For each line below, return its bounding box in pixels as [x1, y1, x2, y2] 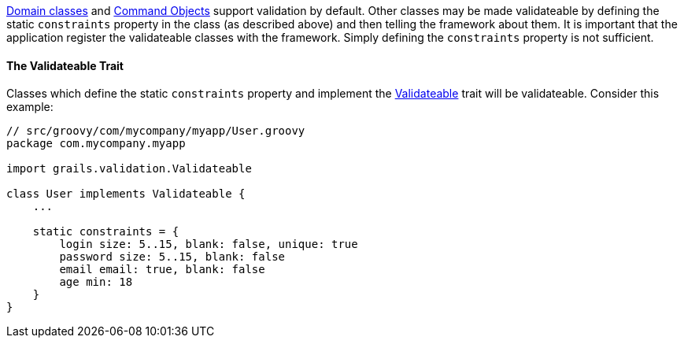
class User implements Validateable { [6, 187, 246, 201]
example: [6, 100, 54, 114]
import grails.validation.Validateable [6, 162, 252, 176]
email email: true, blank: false [59, 263, 265, 276]
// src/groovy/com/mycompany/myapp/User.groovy [6, 124, 305, 138]
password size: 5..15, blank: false [59, 250, 286, 264]
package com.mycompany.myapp [6, 137, 186, 150]
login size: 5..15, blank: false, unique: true [59, 238, 358, 251]
